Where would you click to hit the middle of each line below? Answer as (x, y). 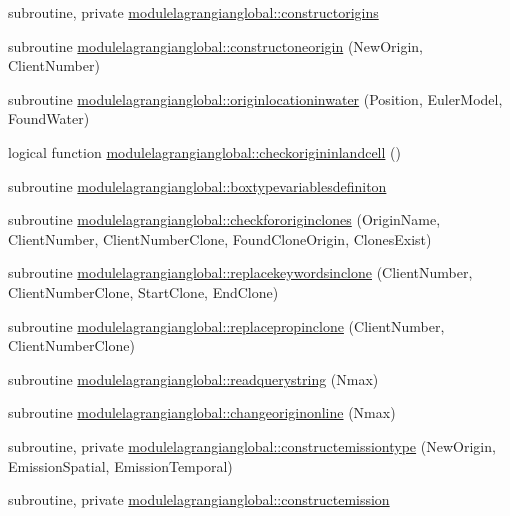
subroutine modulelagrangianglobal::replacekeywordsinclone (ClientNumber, (240, 272)
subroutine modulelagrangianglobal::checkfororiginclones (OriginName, (224, 219)
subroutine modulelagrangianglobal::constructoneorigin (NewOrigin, (216, 45)
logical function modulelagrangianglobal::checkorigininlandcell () (204, 151)
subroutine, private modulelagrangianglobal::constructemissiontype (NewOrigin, (252, 445)
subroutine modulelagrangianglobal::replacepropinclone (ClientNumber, (226, 325)
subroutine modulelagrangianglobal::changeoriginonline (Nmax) (202, 412)
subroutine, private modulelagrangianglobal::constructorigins (193, 12)
